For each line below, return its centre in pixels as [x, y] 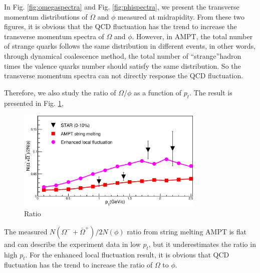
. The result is [211, 92]
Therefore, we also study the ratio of [60, 92]
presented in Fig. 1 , [34, 103]
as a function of [157, 92]
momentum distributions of [46, 16]
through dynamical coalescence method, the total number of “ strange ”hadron [123, 55]
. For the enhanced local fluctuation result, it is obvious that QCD [127, 254]
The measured [26, 231]
